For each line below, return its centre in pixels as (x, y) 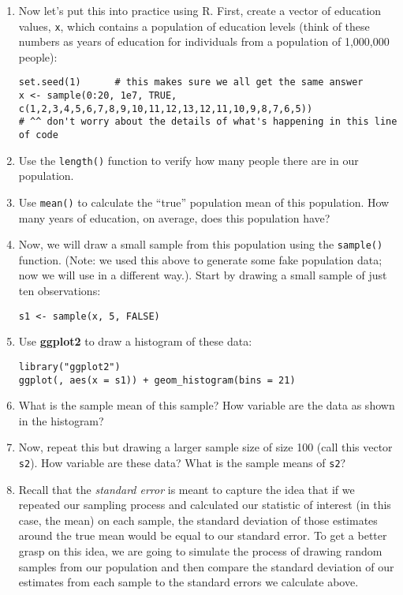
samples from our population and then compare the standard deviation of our (206, 566)
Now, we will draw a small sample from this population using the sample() (201, 244)
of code (38, 135)
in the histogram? (61, 420)
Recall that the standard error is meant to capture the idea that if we (187, 489)
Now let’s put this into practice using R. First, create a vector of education (200, 10)
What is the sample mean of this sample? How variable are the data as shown (207, 405)
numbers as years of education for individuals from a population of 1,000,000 (204, 41)
